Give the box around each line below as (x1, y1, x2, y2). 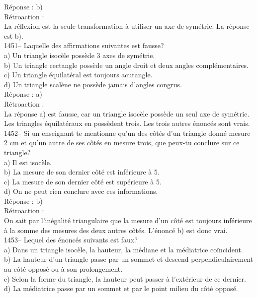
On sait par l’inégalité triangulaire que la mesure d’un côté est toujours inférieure (4, 215, 252, 226)
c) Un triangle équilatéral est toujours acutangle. (4, 69, 153, 80)
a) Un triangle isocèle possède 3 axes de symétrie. (4, 50, 155, 60)
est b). (4, 30, 23, 41)
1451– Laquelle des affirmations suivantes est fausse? (4, 40, 164, 51)
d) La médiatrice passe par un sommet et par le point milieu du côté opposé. (4, 283, 238, 294)
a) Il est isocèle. (4, 157, 52, 167)
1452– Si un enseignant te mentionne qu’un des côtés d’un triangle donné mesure (4, 127, 251, 138)
